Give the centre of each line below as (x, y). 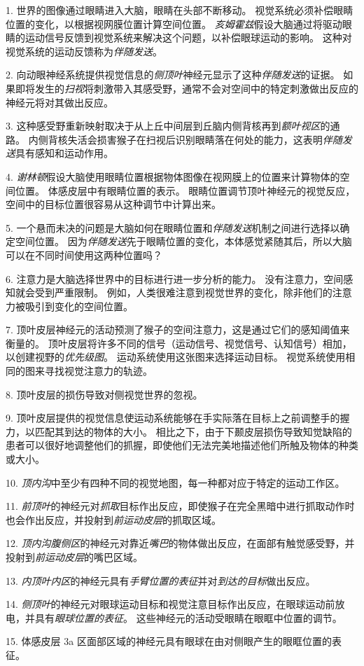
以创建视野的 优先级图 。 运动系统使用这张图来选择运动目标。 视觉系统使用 (176, 357)
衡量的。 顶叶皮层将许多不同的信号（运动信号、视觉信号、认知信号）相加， (179, 343)
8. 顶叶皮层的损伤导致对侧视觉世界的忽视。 (104, 394)
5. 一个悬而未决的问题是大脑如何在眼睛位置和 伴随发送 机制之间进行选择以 (173, 227)
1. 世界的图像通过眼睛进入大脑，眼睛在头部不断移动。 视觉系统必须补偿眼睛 (180, 10)
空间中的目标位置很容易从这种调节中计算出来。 (113, 204)
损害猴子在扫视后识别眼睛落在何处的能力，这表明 (210, 139)
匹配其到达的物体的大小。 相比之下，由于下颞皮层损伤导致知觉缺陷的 (193, 431)
